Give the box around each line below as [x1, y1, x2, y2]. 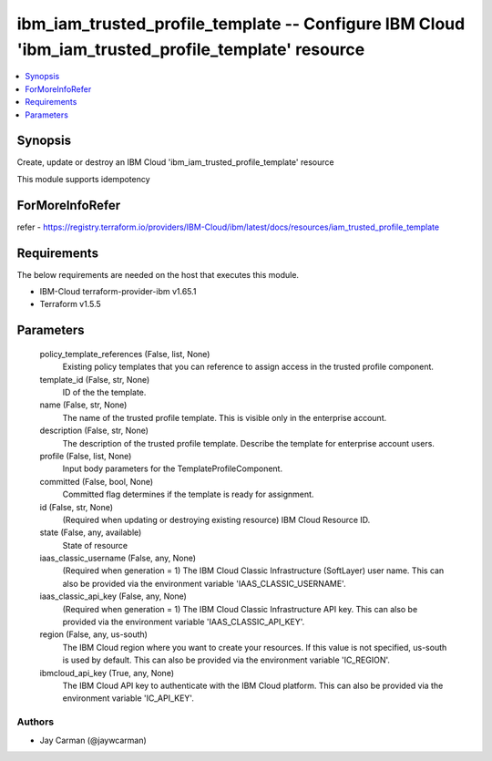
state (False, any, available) [39, 527, 142, 538]
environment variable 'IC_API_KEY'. [62, 693, 195, 704]
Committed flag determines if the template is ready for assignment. [62, 488, 314, 500]
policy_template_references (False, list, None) [39, 348, 210, 359]
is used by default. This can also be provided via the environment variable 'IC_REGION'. [62, 654, 391, 665]
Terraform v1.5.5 [39, 299, 102, 310]
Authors [16, 715, 55, 728]
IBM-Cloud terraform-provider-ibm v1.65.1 [39, 286, 197, 297]
